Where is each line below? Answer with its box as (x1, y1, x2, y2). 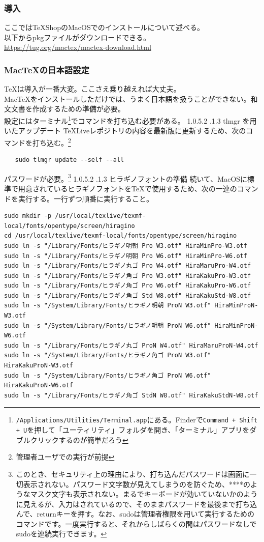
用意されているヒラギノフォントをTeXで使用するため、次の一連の (18, 183, 237, 193)
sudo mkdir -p (4, 212, 52, 220)
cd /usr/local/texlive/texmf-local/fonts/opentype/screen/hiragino (4, 232, 237, 240)
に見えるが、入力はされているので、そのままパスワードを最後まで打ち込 (16, 498, 257, 509)
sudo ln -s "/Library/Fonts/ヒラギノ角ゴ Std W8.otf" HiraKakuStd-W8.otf (4, 292, 251, 299)
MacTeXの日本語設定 (4, 63, 89, 76)
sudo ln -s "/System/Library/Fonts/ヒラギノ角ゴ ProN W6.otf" (4, 372, 211, 379)
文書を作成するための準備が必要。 (11, 103, 125, 114)
